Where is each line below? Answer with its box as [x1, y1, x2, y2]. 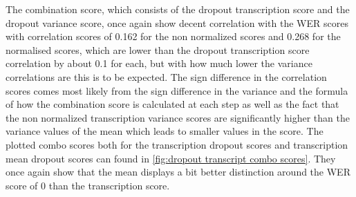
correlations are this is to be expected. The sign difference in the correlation [6, 69, 327, 84]
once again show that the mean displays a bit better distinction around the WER [6, 165, 350, 179]
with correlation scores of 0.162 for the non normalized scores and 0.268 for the [6, 29, 341, 44]
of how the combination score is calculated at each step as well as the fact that [6, 97, 339, 111]
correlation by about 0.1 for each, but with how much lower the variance [6, 56, 312, 71]
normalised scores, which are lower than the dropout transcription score [6, 42, 310, 57]
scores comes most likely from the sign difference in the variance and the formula [6, 83, 348, 97]
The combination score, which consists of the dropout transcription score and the [6, 2, 350, 16]
